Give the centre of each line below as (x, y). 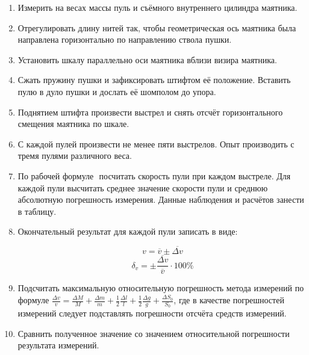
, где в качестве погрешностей (229, 300)
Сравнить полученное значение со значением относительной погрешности (154, 333)
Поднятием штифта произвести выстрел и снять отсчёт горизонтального (150, 112)
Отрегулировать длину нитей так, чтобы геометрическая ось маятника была (157, 27)
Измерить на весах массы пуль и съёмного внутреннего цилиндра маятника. (158, 7)
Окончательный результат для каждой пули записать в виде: (128, 231)
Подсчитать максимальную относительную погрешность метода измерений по (161, 288)
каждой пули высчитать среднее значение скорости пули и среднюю (143, 187)
